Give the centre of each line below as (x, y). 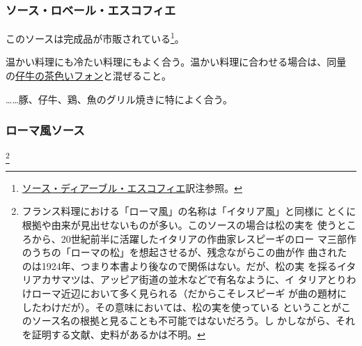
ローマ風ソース (45, 130)
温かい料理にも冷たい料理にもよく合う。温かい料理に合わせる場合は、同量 (176, 62)
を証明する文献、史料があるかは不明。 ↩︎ (113, 334)
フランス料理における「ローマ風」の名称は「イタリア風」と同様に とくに (189, 211)
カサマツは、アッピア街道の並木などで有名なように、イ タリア (184, 279)
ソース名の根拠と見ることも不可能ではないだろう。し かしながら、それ (194, 321)
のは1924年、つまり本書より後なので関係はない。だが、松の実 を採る (179, 265)
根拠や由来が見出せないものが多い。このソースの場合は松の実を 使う (179, 224)
